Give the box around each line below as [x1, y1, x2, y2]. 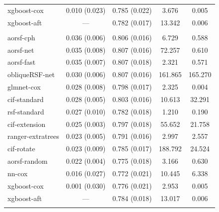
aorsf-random [7, 156, 48, 166]
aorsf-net [7, 44, 34, 55]
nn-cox [7, 168, 28, 178]
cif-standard [7, 94, 44, 104]
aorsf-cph [7, 32, 35, 42]
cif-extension [7, 118, 46, 129]
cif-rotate [7, 143, 35, 154]
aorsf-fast [7, 57, 36, 67]
